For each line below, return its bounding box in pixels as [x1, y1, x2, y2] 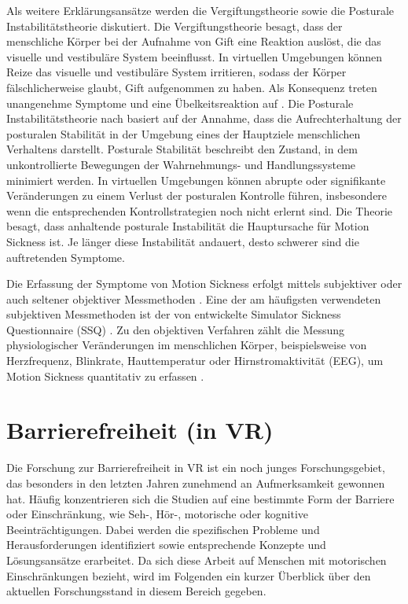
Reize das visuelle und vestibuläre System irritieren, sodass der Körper [6, 64, 347, 80]
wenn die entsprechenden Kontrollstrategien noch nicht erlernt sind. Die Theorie [6, 202, 393, 219]
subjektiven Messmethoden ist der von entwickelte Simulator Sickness [6, 306, 341, 322]
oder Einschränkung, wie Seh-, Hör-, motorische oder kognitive [6, 506, 309, 522]
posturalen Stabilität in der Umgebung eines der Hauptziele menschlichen [6, 125, 361, 142]
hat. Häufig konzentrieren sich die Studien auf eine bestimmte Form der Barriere [6, 490, 395, 506]
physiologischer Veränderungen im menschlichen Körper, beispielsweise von [6, 337, 367, 353]
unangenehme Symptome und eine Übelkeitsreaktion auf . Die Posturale [6, 94, 354, 111]
